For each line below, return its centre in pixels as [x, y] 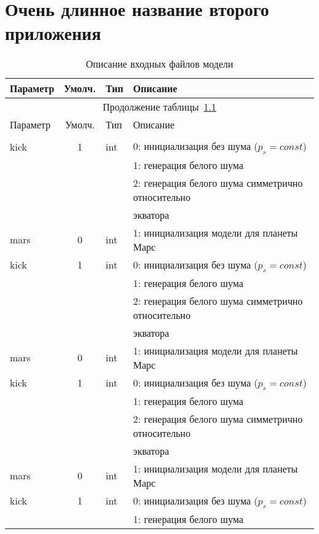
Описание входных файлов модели [159, 64]
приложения [53, 33]
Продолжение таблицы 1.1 [159, 107]
